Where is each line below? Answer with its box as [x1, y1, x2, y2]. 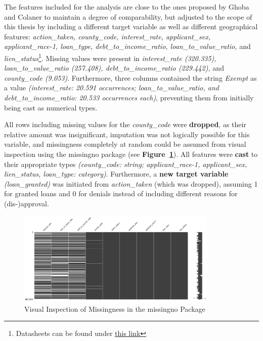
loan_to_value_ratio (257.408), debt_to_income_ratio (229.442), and [4, 63, 224, 73]
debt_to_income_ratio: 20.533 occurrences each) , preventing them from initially [4, 92, 254, 102]
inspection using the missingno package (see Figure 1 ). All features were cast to [4, 148, 258, 159]
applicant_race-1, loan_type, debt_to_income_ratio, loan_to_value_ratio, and [4, 41, 251, 51]
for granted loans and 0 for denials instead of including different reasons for [4, 188, 238, 199]
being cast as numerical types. [4, 102, 98, 112]
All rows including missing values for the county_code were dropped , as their [4, 119, 246, 130]
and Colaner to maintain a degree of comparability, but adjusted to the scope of [4, 11, 252, 22]
